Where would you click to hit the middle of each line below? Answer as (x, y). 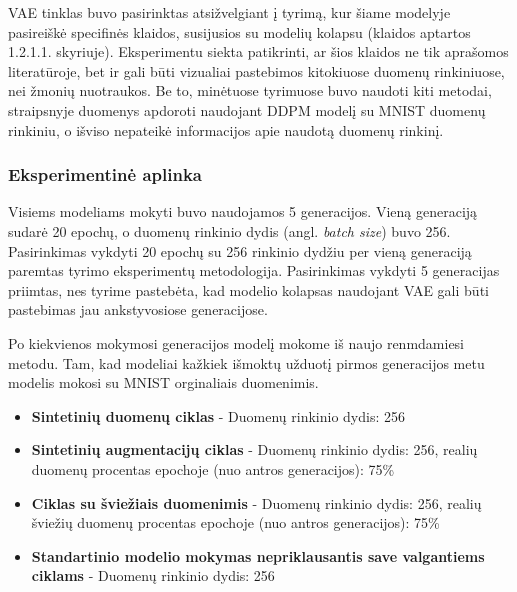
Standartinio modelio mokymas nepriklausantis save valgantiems (258, 555)
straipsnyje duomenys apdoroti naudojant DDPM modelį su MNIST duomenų (247, 109)
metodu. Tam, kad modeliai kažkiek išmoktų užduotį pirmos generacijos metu (246, 362)
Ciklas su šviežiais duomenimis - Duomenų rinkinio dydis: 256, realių (256, 502)
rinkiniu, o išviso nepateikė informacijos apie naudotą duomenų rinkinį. (226, 129)
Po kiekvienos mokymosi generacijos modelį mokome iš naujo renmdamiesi (236, 342)
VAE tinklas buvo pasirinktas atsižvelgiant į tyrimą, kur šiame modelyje (229, 12)
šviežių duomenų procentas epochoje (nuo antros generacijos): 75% (235, 522)
